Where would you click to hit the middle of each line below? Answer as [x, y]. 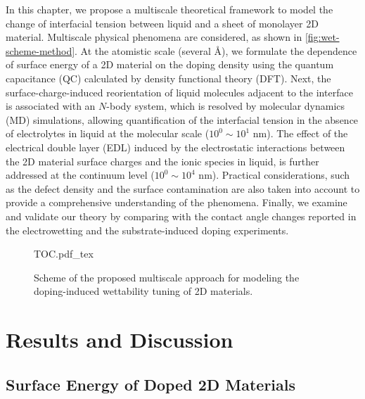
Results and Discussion [120, 340]
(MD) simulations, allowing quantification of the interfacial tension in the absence [182, 119]
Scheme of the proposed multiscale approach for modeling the [167, 277]
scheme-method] [40, 50]
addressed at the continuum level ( [80, 175]
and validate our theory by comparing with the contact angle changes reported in [181, 216]
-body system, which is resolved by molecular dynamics [226, 106]
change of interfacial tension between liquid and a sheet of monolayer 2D [162, 23]
